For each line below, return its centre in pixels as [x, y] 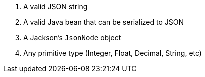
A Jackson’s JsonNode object [72, 38]
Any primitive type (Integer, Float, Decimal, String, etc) [112, 53]
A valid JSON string [56, 7]
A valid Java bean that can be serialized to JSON [104, 22]
